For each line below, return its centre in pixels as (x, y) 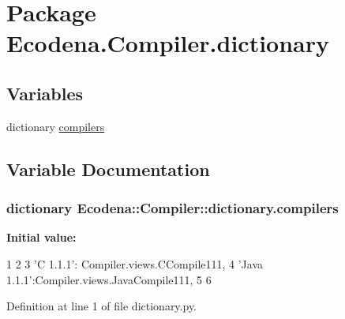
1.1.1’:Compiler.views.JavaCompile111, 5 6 (109, 279)
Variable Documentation (108, 169)
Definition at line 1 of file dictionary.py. (102, 306)
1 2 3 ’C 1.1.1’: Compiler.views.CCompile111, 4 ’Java (135, 263)
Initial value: (41, 237)
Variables (45, 93)
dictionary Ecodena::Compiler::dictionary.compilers (172, 208)
